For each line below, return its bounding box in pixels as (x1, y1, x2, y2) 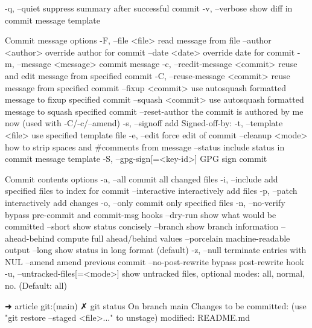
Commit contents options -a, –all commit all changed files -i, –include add (5, 172, 278, 185)
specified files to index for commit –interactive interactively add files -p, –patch (5, 184, 298, 197)
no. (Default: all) (5, 279, 67, 292)
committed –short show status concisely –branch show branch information (5, 220, 279, 233)
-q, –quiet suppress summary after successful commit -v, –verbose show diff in (5, 2, 293, 14)
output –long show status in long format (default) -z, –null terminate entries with (5, 243, 307, 256)
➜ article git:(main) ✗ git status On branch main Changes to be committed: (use (5, 299, 307, 312)
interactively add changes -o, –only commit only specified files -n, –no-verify (5, 196, 285, 208)
